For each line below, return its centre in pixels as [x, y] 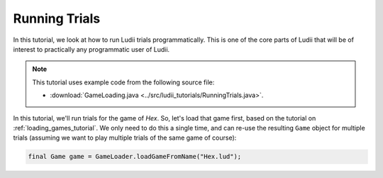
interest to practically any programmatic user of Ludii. [91, 49]
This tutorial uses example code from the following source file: [123, 82]
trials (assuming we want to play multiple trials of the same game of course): [125, 138]
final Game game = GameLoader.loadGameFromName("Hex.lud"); [135, 157]
